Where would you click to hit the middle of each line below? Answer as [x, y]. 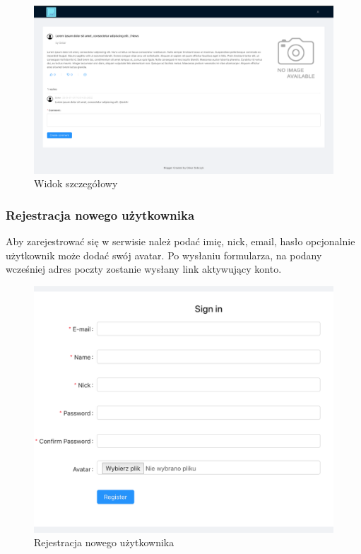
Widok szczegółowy [76, 183]
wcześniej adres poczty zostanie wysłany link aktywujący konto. [144, 269]
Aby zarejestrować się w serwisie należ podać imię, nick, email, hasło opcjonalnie [180, 241]
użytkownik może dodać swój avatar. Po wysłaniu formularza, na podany [164, 255]
